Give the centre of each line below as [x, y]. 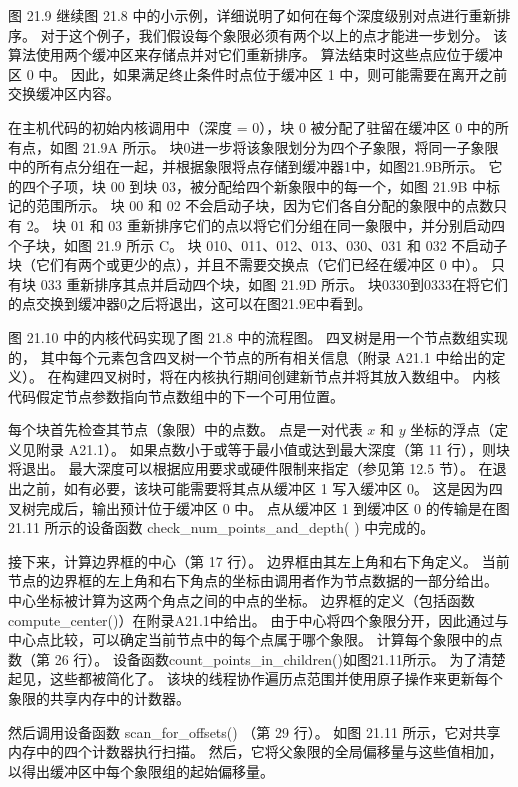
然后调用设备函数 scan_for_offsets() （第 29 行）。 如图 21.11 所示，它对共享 [254, 731]
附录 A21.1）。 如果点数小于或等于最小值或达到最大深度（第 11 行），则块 [273, 448]
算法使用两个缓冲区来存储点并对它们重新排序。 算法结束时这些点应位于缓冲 [255, 54]
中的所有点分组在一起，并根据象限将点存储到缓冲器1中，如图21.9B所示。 [246, 166]
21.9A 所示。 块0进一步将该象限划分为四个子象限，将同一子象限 [290, 146]
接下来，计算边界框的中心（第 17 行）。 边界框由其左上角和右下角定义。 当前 [259, 560]
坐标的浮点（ [452, 429]
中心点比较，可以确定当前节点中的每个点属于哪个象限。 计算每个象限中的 [248, 639]
